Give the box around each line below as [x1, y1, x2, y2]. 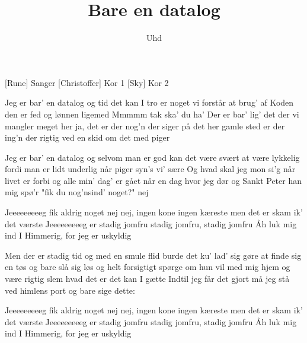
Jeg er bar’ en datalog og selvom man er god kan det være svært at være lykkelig [5, 151, 300, 163]
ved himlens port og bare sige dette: [5, 284, 135, 296]
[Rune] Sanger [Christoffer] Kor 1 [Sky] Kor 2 [5, 76, 169, 88]
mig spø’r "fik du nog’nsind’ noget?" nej [5, 186, 149, 198]
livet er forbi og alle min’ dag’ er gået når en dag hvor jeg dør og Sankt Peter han [5, 174, 302, 186]
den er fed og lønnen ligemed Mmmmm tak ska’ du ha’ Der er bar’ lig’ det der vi [5, 107, 299, 120]
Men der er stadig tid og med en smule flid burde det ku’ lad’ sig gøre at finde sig [5, 249, 302, 261]
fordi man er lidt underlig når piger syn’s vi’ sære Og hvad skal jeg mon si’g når [5, 163, 296, 175]
